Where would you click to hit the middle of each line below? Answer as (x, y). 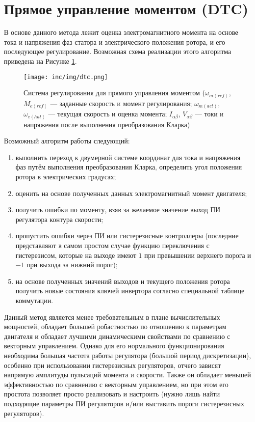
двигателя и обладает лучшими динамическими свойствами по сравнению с (117, 336)
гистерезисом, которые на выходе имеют (76, 255)
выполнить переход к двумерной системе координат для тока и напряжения (128, 157)
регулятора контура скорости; (59, 219)
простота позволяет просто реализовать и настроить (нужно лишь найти (112, 394)
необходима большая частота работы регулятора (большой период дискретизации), (127, 355)
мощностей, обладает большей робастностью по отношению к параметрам (115, 326)
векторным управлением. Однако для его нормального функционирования (114, 346)
